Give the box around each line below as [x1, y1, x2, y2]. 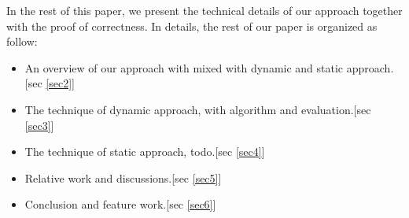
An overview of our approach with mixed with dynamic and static [24, 59, 344, 76]
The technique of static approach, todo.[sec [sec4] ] [24, 143, 265, 160]
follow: [6, 33, 38, 50]
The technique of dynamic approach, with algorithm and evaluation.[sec [24, 101, 371, 117]
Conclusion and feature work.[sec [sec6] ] [24, 196, 216, 212]
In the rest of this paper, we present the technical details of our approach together [6, 2, 403, 18]
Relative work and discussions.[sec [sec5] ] [24, 169, 222, 186]
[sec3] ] [24, 116, 54, 133]
